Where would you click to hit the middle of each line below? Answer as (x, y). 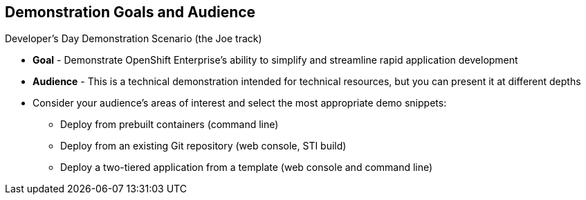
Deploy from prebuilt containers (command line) (170, 125)
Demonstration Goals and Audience (130, 12)
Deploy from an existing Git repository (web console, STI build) (203, 146)
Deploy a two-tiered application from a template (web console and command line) (247, 167)
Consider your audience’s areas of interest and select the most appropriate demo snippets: (240, 103)
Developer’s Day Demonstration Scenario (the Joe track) (134, 39)
